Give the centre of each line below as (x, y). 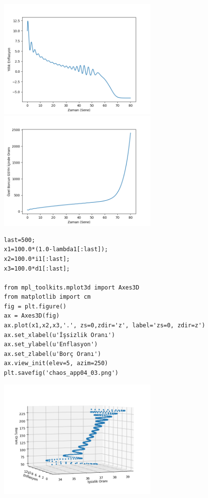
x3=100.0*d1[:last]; (37, 268)
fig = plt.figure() (35, 306)
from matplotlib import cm (47, 297)
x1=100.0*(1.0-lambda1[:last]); (56, 249)
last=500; (20, 240)
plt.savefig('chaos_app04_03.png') (61, 373)
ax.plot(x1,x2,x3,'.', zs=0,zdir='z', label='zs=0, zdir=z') (105, 326)
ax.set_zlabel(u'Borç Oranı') (53, 354)
